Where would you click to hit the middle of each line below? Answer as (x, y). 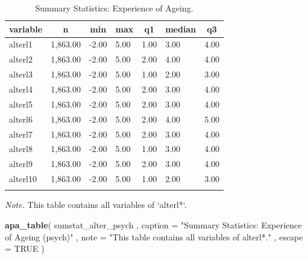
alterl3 (21, 74)
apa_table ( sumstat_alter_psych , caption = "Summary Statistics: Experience (153, 224)
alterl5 (21, 104)
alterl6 (21, 119)
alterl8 (21, 149)
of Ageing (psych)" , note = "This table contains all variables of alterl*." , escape (154, 236)
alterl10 (23, 179)
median (181, 29)
